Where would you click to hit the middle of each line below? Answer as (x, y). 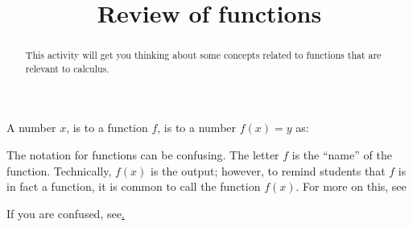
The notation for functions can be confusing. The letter (143, 155)
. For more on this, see (351, 186)
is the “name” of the (342, 155)
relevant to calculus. (67, 68)
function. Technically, (59, 170)
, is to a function (107, 128)
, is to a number (197, 128)
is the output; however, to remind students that (268, 170)
